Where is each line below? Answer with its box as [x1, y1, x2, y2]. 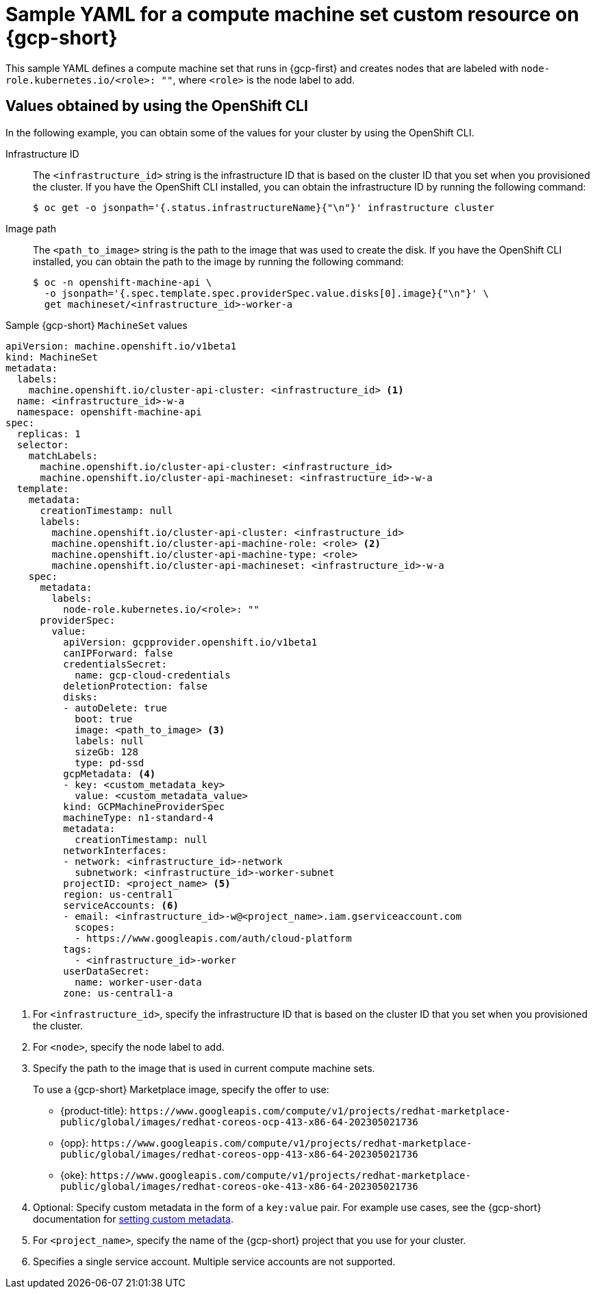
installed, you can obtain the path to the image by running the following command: [33, 255, 404, 267]
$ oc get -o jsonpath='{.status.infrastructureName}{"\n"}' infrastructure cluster [33, 202, 495, 213]
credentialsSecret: [63, 658, 168, 670]
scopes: [75, 921, 116, 933]
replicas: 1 [16, 428, 81, 439]
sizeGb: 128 [75, 746, 138, 757]
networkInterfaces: [63, 844, 168, 856]
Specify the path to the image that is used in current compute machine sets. [33, 1062, 375, 1074]
